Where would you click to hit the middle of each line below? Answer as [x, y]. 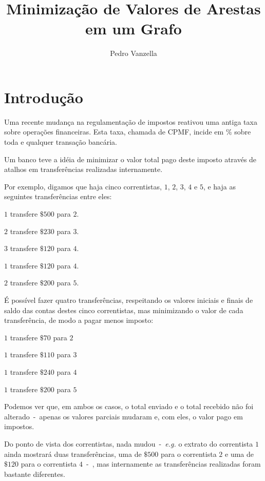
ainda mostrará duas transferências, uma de [73, 454]
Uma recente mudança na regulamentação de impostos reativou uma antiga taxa [131, 121]
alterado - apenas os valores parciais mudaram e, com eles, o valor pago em [124, 416]
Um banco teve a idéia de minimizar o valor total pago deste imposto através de [130, 159]
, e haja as [219, 186]
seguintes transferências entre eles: [58, 196]
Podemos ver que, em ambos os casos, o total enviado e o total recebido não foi [129, 406]
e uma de [239, 454]
